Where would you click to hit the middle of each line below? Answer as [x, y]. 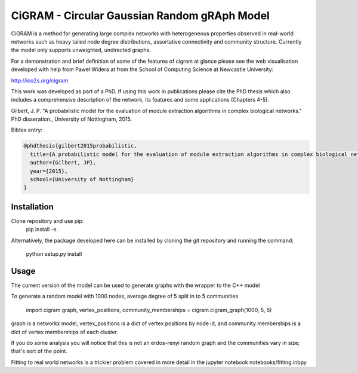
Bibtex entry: [27, 130]
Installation [32, 207]
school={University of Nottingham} [82, 179]
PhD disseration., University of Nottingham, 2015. [72, 119]
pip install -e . [43, 230]
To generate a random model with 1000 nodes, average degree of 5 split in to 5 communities [125, 296]
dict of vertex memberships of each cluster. [65, 332]
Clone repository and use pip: [47, 221]
